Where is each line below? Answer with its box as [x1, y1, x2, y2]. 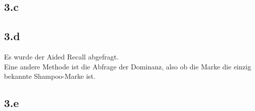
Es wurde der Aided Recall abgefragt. [4, 51, 119, 61]
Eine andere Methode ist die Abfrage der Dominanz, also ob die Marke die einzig [4, 61, 252, 71]
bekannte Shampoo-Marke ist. [4, 71, 96, 81]
